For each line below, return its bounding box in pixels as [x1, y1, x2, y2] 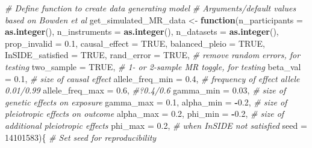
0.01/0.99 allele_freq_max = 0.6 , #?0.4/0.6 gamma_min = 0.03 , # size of [5, 84, 286, 96]
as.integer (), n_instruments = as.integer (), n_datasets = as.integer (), [5, 25, 279, 38]
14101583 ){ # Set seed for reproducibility [5, 131, 157, 143]
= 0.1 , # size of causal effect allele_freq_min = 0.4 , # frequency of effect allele [5, 72, 300, 84]
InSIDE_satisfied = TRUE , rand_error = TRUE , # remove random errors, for [5, 49, 301, 61]
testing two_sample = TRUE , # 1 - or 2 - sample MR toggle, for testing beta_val [5, 60, 301, 73]
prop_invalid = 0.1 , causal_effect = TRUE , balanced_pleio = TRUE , [5, 37, 265, 49]
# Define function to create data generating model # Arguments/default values [5, 2, 296, 14]
